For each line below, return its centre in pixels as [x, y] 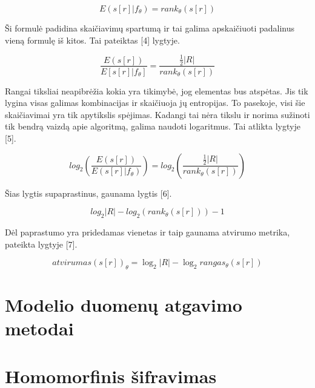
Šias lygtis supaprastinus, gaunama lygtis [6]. [88, 193]
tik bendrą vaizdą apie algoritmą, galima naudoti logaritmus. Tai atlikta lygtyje [153, 126]
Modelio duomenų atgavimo [124, 305]
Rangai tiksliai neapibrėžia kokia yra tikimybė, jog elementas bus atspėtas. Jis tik [157, 90]
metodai [39, 328]
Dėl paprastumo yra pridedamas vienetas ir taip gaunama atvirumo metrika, [148, 232]
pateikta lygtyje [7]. [41, 244]
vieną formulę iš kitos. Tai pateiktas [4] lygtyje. [92, 40]
